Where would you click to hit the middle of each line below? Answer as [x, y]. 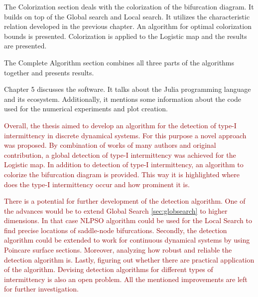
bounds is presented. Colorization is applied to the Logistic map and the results [126, 36]
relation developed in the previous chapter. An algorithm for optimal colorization [128, 26]
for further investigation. [41, 289]
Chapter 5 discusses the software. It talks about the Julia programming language [128, 89]
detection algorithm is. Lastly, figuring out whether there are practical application [129, 259]
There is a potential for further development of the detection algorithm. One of [125, 201]
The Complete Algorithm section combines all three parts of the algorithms [119, 62]
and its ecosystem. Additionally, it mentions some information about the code [123, 99]
